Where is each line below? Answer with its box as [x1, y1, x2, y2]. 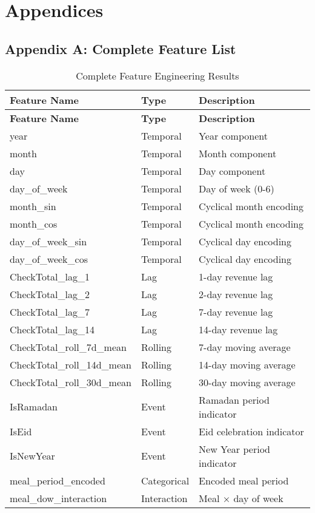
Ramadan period [199, 392, 270, 407]
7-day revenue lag [199, 304, 273, 319]
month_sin [10, 199, 56, 213]
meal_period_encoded [10, 473, 105, 488]
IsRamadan [10, 399, 58, 414]
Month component [199, 146, 277, 160]
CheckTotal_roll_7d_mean [10, 339, 127, 354]
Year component [199, 128, 268, 143]
